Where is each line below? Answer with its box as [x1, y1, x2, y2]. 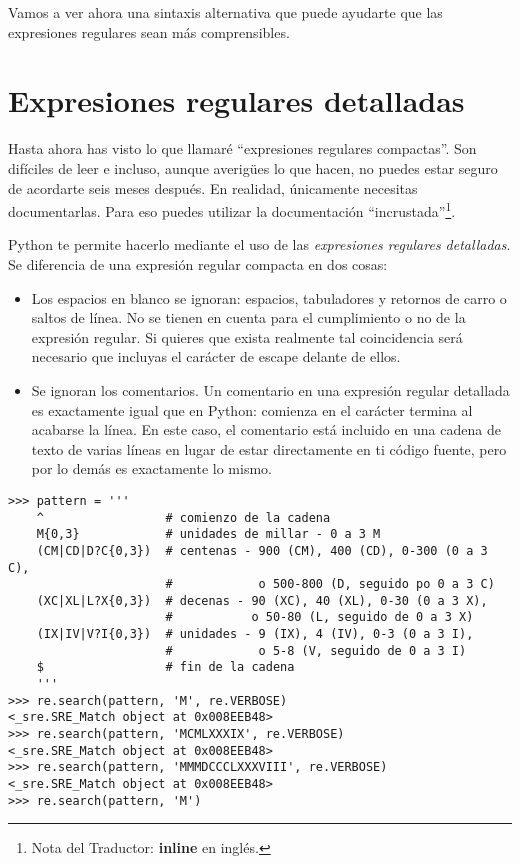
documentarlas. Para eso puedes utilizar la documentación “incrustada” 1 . [8, 198, 456, 221]
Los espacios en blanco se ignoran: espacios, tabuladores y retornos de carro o [31, 287, 507, 308]
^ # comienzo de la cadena [36, 510, 331, 525]
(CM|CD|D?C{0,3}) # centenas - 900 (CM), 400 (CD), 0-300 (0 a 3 [36, 543, 488, 558]
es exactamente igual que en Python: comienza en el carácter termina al [31, 399, 473, 420]
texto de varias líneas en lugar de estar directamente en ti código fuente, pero [31, 438, 507, 459]
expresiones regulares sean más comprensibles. [8, 21, 290, 42]
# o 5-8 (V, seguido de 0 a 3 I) [165, 643, 467, 658]
